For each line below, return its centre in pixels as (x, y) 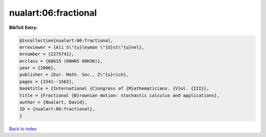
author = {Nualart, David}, (53, 102)
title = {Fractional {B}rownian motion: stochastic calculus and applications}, (119, 95)
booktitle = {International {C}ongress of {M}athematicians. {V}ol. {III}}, (114, 89)
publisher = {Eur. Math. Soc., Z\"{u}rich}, (74, 75)
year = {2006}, (38, 68)
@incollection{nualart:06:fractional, (66, 40)
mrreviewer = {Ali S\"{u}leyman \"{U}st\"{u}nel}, (82, 47)
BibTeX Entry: (23, 27)
